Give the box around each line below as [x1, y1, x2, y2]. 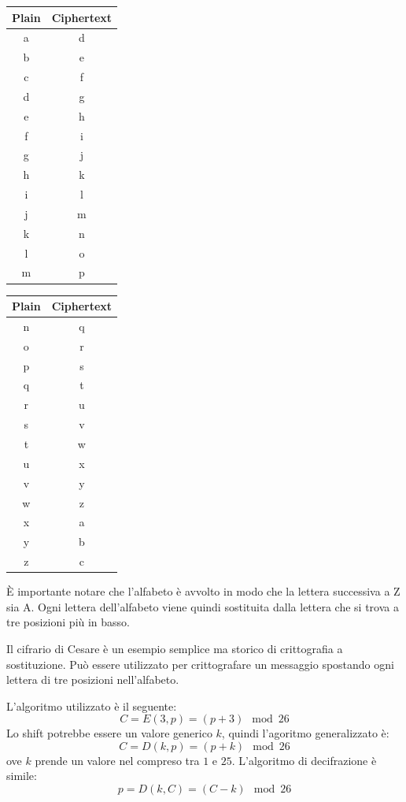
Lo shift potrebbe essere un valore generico [6, 725, 212, 741]
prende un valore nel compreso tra [35, 752, 200, 768]
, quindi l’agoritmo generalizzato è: [221, 725, 389, 741]
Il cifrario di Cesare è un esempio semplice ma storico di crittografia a [6, 640, 343, 656]
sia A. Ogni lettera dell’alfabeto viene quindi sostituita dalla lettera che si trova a [6, 598, 399, 614]
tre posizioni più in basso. [6, 614, 131, 630]
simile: [6, 767, 37, 784]
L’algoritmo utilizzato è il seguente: [6, 697, 177, 714]
